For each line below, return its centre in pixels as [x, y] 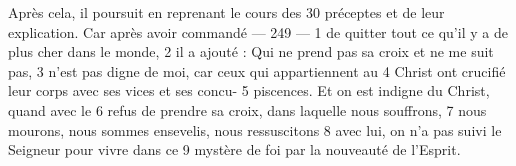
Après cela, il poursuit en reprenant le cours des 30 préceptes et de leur [226, 12]
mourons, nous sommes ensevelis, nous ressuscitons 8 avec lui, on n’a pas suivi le [255, 129]
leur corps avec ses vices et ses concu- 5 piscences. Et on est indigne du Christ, [249, 90]
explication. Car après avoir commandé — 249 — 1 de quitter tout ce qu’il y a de [258, 31]
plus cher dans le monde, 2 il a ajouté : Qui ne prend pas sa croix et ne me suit [251, 51]
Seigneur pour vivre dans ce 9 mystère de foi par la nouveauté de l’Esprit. [234, 149]
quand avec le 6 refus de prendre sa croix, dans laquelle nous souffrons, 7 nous [247, 109]
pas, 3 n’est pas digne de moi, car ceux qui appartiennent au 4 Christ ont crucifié [257, 70]
